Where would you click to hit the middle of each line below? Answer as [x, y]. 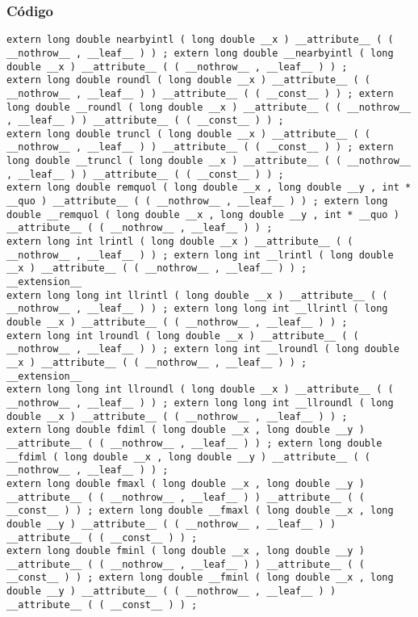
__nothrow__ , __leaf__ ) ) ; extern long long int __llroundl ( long [200, 403]
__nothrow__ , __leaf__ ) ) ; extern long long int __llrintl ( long [197, 309]
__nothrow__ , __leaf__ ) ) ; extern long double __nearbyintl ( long [200, 53]
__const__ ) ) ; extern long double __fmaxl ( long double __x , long [200, 511]
